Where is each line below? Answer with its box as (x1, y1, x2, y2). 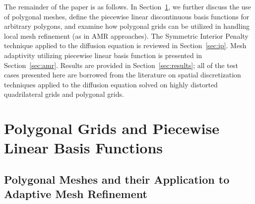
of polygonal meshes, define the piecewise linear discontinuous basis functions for (4, 11, 250, 21)
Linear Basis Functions (4, 137, 163, 158)
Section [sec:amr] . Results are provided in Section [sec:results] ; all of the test (4, 60, 238, 70)
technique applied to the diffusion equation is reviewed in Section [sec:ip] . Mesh (4, 40, 247, 51)
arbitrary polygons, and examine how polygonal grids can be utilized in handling (4, 21, 250, 31)
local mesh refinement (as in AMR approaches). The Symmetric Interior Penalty (4, 30, 249, 41)
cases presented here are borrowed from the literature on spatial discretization (4, 69, 241, 80)
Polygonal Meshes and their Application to (4, 171, 230, 187)
